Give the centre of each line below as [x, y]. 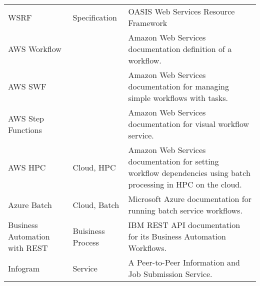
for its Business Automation [177, 236]
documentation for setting [173, 161]
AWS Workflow [35, 49]
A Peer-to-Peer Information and [184, 262]
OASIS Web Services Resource [181, 11]
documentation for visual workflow [189, 124]
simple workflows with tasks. [178, 98]
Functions [25, 129]
